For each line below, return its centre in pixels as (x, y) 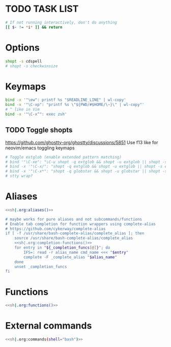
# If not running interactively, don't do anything (61, 22)
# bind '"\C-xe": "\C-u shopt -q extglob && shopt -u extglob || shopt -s (86, 162)
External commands (49, 326)
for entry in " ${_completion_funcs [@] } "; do (62, 248)
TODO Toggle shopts (39, 130)
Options (22, 48)
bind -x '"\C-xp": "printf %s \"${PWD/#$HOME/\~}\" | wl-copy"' (75, 105)
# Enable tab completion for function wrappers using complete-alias (81, 224)
